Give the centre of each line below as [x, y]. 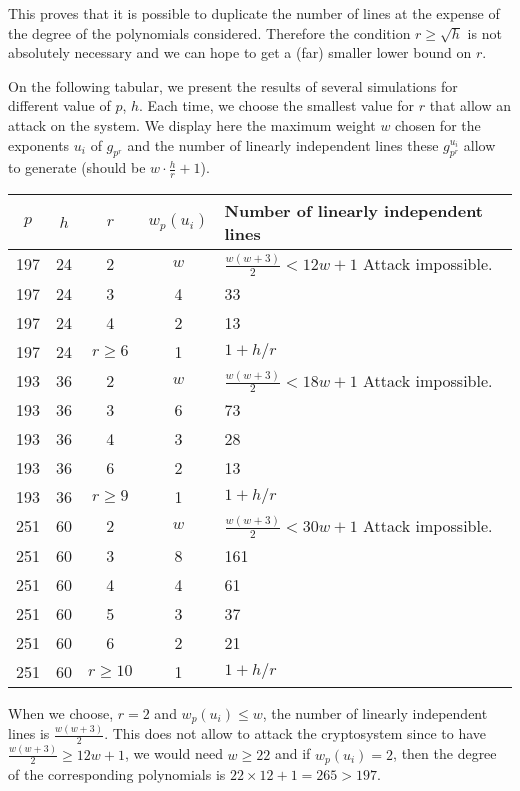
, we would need [173, 753]
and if [292, 753]
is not [484, 32]
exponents [39, 144]
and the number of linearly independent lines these [283, 144]
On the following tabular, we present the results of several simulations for [233, 85]
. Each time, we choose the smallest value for [277, 105]
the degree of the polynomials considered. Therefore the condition [209, 32]
